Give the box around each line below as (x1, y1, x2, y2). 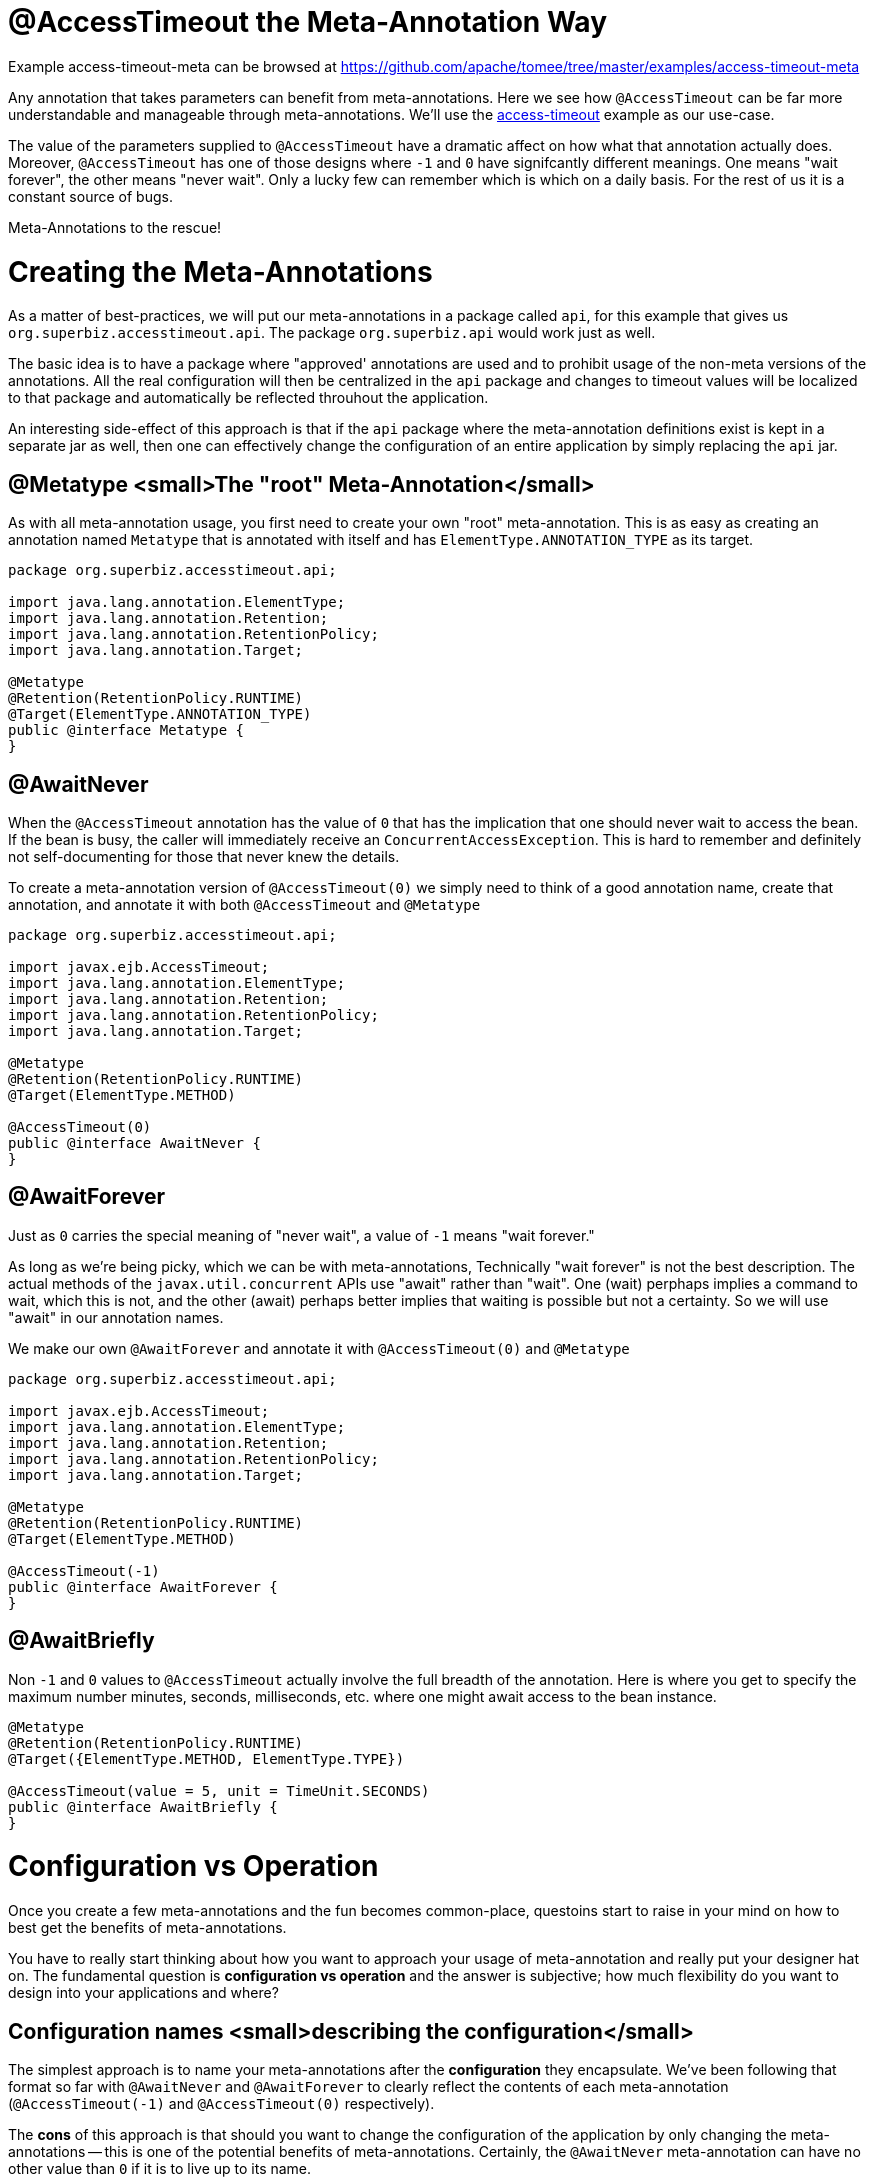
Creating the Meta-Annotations (8, 254, 433, 289)
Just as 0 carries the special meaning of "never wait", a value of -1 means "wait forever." (8, 1226, 595, 1244)
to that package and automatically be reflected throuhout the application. (8, 389, 489, 407)
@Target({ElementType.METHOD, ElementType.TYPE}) (8, 1750, 405, 1767)
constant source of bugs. (8, 187, 173, 205)
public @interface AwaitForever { (8, 1578, 278, 1595)
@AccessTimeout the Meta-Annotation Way (8, 5, 608, 39)
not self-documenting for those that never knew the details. (8, 847, 400, 865)
